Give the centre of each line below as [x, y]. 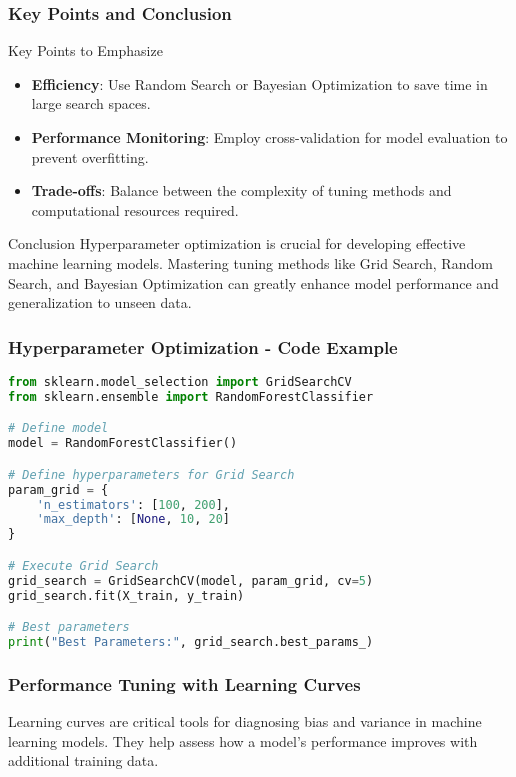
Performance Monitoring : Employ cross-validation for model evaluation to [269, 137]
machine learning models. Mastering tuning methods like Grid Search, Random [250, 262]
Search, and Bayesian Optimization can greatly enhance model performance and [253, 282]
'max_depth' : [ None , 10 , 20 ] [133, 519]
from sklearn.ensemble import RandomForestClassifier [191, 396]
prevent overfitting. [90, 156]
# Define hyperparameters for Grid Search [151, 474]
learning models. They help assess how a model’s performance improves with [243, 740]
